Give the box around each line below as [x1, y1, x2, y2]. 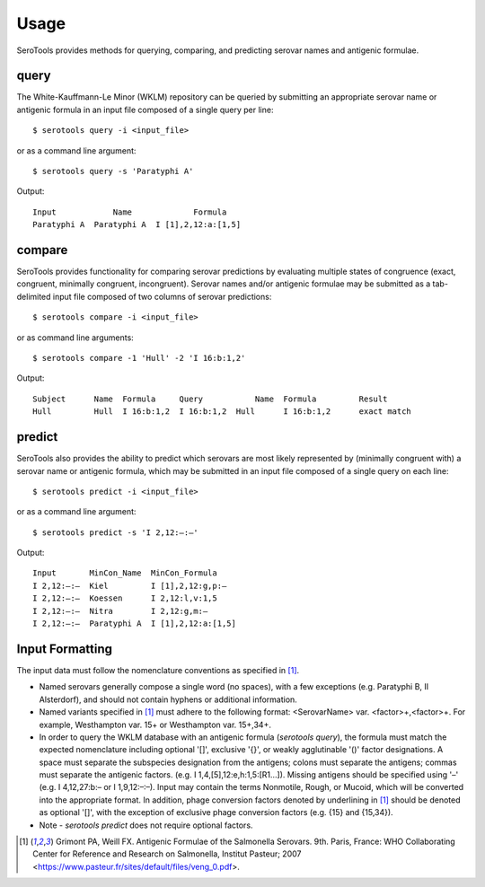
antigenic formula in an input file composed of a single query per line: [16, 104, 274, 115]
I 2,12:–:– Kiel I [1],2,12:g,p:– [32, 580, 227, 591]
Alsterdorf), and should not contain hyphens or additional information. [39, 694, 298, 705]
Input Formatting [16, 641, 112, 656]
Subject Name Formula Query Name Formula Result [32, 393, 388, 404]
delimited [16, 291, 51, 302]
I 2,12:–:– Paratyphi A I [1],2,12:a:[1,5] [32, 619, 237, 628]
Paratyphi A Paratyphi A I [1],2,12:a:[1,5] [32, 220, 242, 230]
